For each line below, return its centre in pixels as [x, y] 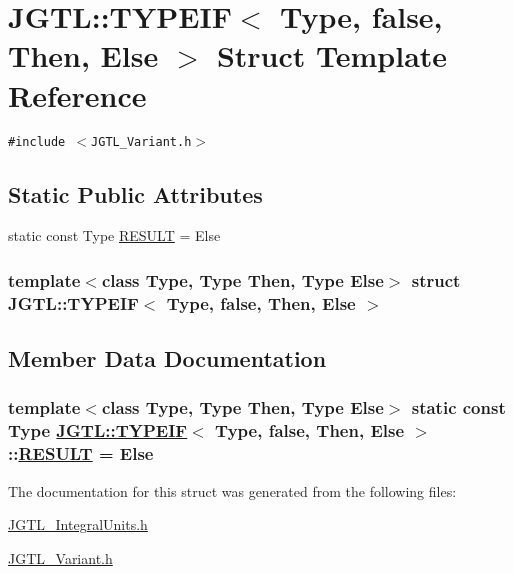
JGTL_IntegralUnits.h [78, 524]
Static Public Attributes [135, 193]
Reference [77, 94]
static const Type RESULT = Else [114, 235]
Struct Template [332, 55]
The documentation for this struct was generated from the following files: [232, 490]
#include [37, 141]
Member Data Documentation [167, 358]
